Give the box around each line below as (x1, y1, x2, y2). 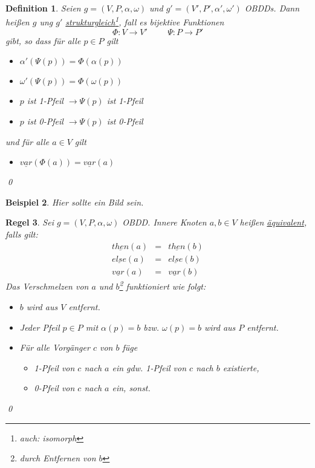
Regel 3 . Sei (5, 216, 54, 229)
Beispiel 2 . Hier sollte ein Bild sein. (5, 195, 144, 208)
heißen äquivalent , (239, 216, 307, 229)
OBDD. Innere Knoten (122, 216, 207, 229)
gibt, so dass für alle (5, 34, 81, 47)
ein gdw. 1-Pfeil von (112, 361, 187, 374)
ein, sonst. (112, 382, 151, 394)
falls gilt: (5, 228, 38, 240)
